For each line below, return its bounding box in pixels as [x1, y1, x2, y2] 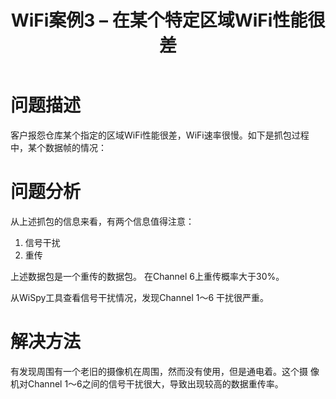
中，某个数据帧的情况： [10, 141, 107, 153]
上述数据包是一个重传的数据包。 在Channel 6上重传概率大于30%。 [10, 270, 285, 282]
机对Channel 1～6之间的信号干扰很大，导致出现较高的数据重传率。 [10, 377, 284, 390]
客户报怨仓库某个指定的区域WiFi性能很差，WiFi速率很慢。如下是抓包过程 [10, 129, 310, 141]
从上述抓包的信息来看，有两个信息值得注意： [10, 215, 195, 227]
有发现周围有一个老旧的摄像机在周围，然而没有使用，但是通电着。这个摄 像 [10, 365, 320, 377]
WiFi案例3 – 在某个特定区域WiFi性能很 [10, 9, 326, 32]
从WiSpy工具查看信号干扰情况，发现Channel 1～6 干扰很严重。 [10, 291, 270, 303]
